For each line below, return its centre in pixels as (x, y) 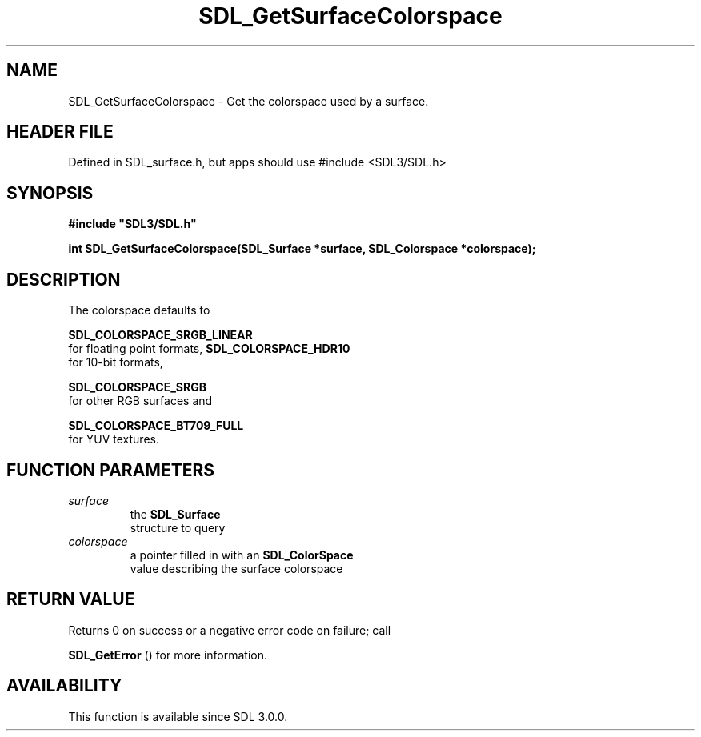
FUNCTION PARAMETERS (110, 470)
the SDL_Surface (175, 514)
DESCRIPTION (64, 279)
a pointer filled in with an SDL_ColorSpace (242, 555)
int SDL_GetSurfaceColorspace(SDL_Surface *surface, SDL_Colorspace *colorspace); (302, 249)
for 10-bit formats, (116, 362)
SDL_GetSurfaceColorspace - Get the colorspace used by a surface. (248, 101)
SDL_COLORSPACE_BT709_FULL (156, 426)
